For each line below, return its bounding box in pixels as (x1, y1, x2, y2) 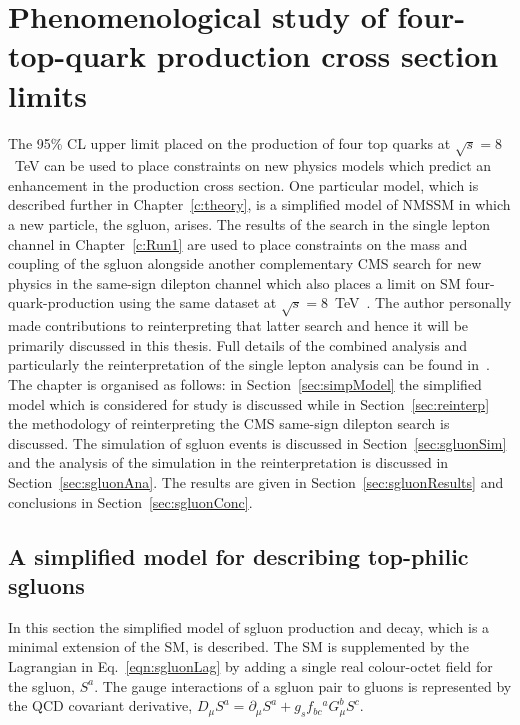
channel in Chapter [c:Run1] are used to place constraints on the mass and (8, 233, 468, 254)
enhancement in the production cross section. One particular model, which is (8, 174, 479, 195)
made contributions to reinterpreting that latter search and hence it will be (8, 315, 469, 336)
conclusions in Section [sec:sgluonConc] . (8, 491, 253, 512)
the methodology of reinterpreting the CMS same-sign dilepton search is (8, 413, 450, 434)
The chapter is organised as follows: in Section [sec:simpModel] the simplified (8, 373, 482, 394)
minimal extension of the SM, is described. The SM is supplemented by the (8, 636, 469, 657)
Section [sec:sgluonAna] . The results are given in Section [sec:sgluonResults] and (8, 471, 504, 492)
